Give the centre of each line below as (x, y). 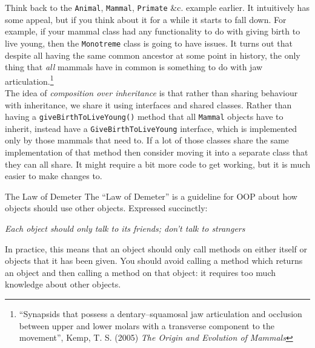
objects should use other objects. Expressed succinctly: (106, 208)
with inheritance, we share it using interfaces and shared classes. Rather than (148, 104)
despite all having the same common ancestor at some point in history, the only (153, 55)
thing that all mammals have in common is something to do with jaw (134, 67)
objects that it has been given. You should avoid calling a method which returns (154, 261)
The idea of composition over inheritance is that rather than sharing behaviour (151, 92)
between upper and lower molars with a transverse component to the (147, 325)
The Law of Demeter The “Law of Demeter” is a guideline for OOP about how (151, 196)
